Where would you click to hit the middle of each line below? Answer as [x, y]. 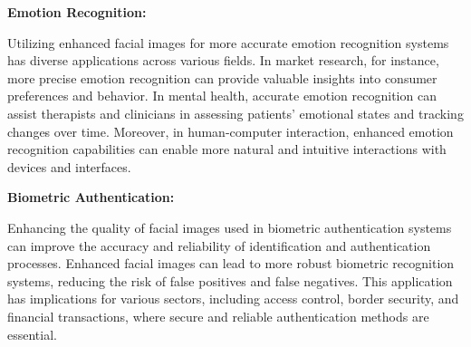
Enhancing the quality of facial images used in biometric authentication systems [230, 227]
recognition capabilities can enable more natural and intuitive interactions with [227, 149]
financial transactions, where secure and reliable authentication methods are [218, 316]
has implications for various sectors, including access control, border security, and [233, 299]
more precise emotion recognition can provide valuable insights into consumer [222, 77]
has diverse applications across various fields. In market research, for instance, [223, 60]
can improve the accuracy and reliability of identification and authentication [219, 245]
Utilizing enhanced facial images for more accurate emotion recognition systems [228, 42]
